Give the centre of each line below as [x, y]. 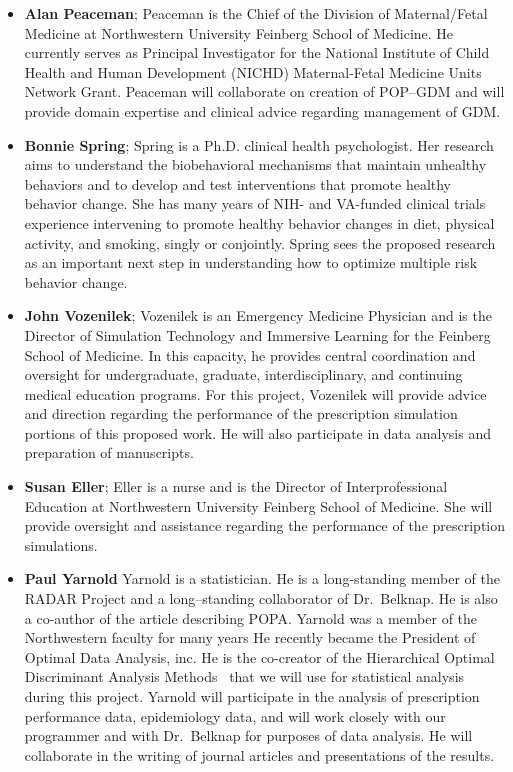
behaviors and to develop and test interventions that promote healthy [237, 183]
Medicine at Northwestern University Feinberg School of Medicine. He [239, 32]
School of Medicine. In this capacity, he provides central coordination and [250, 354]
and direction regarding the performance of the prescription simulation [241, 413]
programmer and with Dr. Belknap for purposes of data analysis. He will [248, 735]
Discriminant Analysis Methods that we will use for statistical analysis [244, 676]
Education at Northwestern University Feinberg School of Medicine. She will [258, 505]
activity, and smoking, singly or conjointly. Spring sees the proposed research [260, 242]
